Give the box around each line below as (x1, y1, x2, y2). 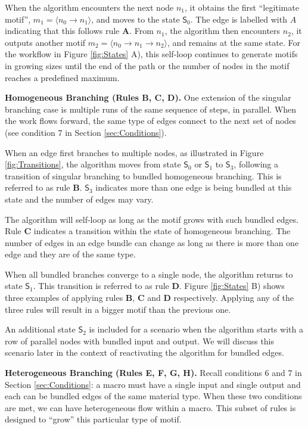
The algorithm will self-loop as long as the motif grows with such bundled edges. (5, 213, 299, 225)
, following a (234, 158, 279, 170)
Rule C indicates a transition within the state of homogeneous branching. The (5, 225, 291, 237)
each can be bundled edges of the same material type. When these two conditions (5, 390, 302, 402)
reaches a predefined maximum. (5, 71, 120, 83)
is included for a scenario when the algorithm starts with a (89, 323, 303, 335)
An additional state (5, 323, 76, 335)
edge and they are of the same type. (5, 248, 136, 260)
